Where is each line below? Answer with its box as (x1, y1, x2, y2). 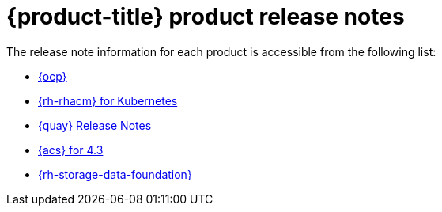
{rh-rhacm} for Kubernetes (38, 93, 178, 108)
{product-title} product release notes (6, 3, 405, 30)
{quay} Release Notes (38, 118, 152, 132)
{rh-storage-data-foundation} (38, 167, 192, 181)
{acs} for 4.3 (38, 142, 104, 157)
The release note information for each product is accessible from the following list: (6, 44, 436, 59)
